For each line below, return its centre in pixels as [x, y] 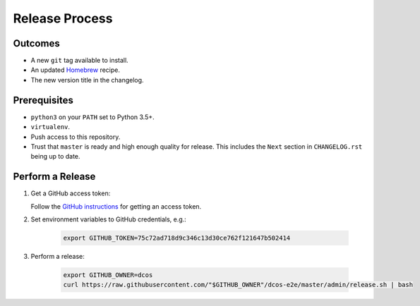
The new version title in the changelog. [87, 80]
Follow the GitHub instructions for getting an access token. [116, 206]
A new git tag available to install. [79, 61]
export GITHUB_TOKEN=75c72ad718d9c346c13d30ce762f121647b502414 [177, 238]
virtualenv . [50, 127]
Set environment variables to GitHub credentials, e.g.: [108, 219]
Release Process [63, 18]
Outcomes [36, 43]
